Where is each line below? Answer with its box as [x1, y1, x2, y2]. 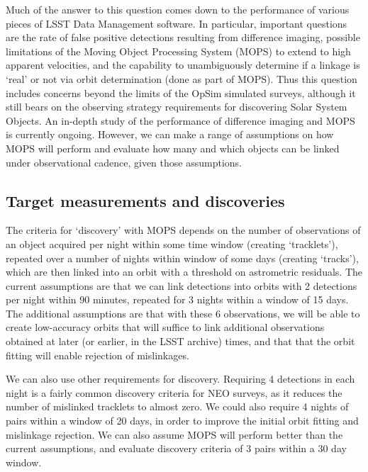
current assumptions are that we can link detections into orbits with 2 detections [6, 278, 357, 293]
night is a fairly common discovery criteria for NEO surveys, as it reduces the [6, 385, 342, 400]
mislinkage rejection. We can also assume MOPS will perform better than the [6, 427, 343, 442]
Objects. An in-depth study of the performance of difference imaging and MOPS [6, 113, 355, 128]
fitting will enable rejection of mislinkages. [6, 347, 189, 362]
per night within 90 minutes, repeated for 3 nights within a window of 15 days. [6, 292, 349, 307]
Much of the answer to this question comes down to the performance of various [6, 2, 350, 16]
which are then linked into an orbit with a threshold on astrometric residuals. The [6, 264, 363, 279]
